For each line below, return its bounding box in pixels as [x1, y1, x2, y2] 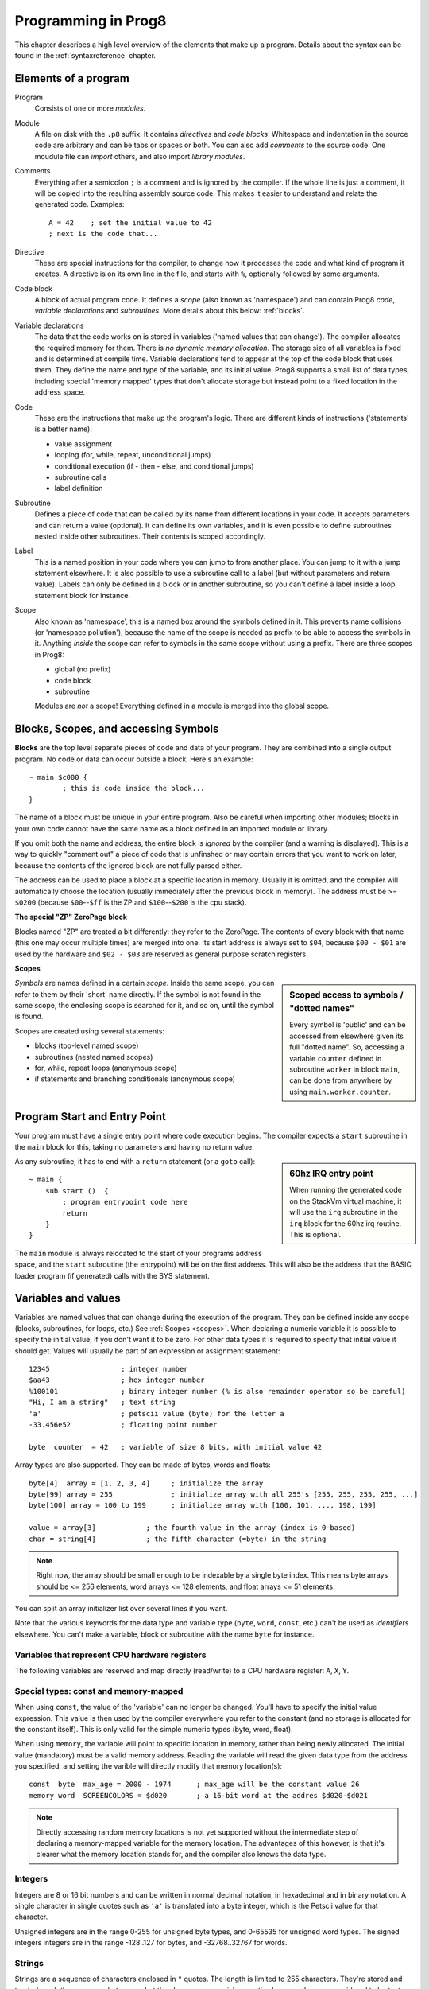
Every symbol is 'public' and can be [289, 1020, 406, 1030]
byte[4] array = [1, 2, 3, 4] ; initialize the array [29, 1478, 264, 1488]
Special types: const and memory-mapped [14, 1685, 184, 1696]
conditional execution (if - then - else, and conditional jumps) [54, 461, 254, 471]
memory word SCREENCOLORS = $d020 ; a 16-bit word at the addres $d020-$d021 [29, 1791, 369, 1800]
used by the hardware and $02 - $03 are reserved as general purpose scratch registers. [14, 949, 309, 959]
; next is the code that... [48, 229, 158, 239]
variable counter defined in [289, 1053, 382, 1063]
